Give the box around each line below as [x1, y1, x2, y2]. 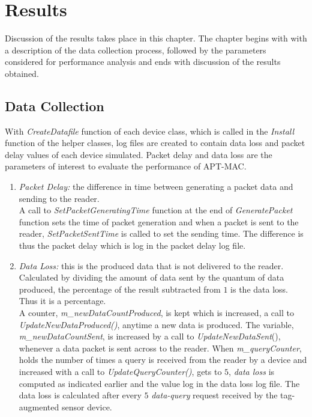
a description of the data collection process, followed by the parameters [5, 43, 266, 56]
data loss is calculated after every [19, 389, 142, 401]
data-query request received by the [151, 389, 278, 401]
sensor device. [61, 400, 112, 413]
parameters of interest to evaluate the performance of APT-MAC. [5, 160, 247, 172]
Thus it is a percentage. [19, 294, 106, 307]
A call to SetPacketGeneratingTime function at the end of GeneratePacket [19, 204, 293, 216]
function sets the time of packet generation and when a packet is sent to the [19, 215, 299, 228]
